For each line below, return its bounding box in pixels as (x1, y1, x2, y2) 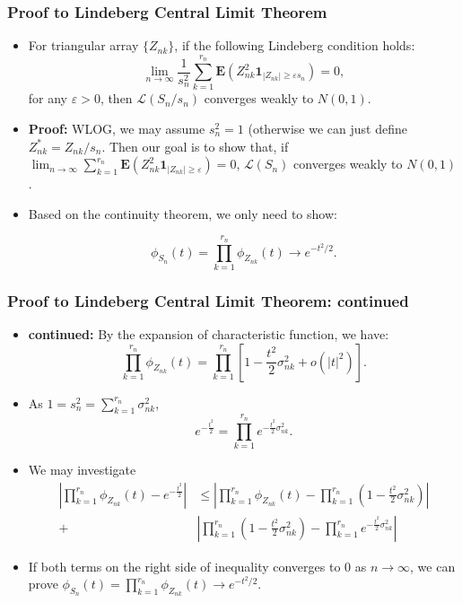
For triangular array (28, 36, 139, 55)
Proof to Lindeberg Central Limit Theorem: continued (7, 289, 409, 311)
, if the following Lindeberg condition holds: (174, 36, 415, 55)
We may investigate (28, 459, 136, 478)
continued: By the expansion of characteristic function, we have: (28, 325, 389, 344)
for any (28, 89, 68, 108)
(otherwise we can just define (248, 118, 407, 137)
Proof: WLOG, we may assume (28, 118, 205, 137)
